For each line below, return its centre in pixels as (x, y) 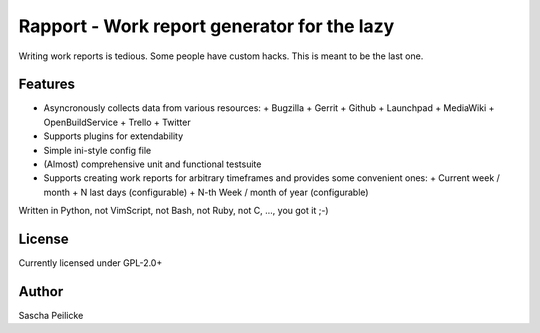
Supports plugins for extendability (113, 136)
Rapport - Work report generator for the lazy (206, 26)
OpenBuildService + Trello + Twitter (117, 122)
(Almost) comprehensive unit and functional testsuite (152, 164)
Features (46, 84)
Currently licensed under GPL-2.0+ (90, 263)
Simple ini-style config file (97, 150)
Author (41, 291)
